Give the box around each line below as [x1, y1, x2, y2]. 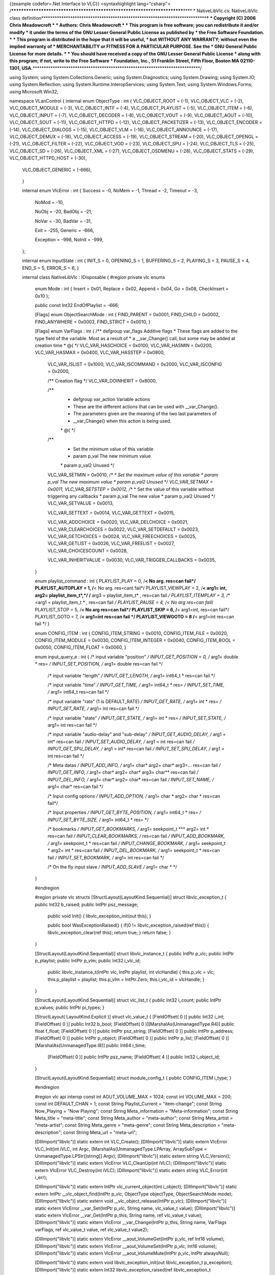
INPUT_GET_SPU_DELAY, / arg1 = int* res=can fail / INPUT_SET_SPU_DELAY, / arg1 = [47, 746, 225, 752]
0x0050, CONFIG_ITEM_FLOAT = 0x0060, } [35, 644, 127, 650]
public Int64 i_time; [106, 1042, 146, 1048]
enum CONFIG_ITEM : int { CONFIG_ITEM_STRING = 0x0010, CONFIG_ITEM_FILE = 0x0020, [35, 630, 228, 636]
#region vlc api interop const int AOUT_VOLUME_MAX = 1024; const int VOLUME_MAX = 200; [35, 1093, 232, 1100]
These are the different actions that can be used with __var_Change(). [73, 403, 219, 410]
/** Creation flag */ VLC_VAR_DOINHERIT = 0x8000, [47, 377, 157, 384]
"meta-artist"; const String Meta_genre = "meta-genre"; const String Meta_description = [35, 1122, 221, 1128]
